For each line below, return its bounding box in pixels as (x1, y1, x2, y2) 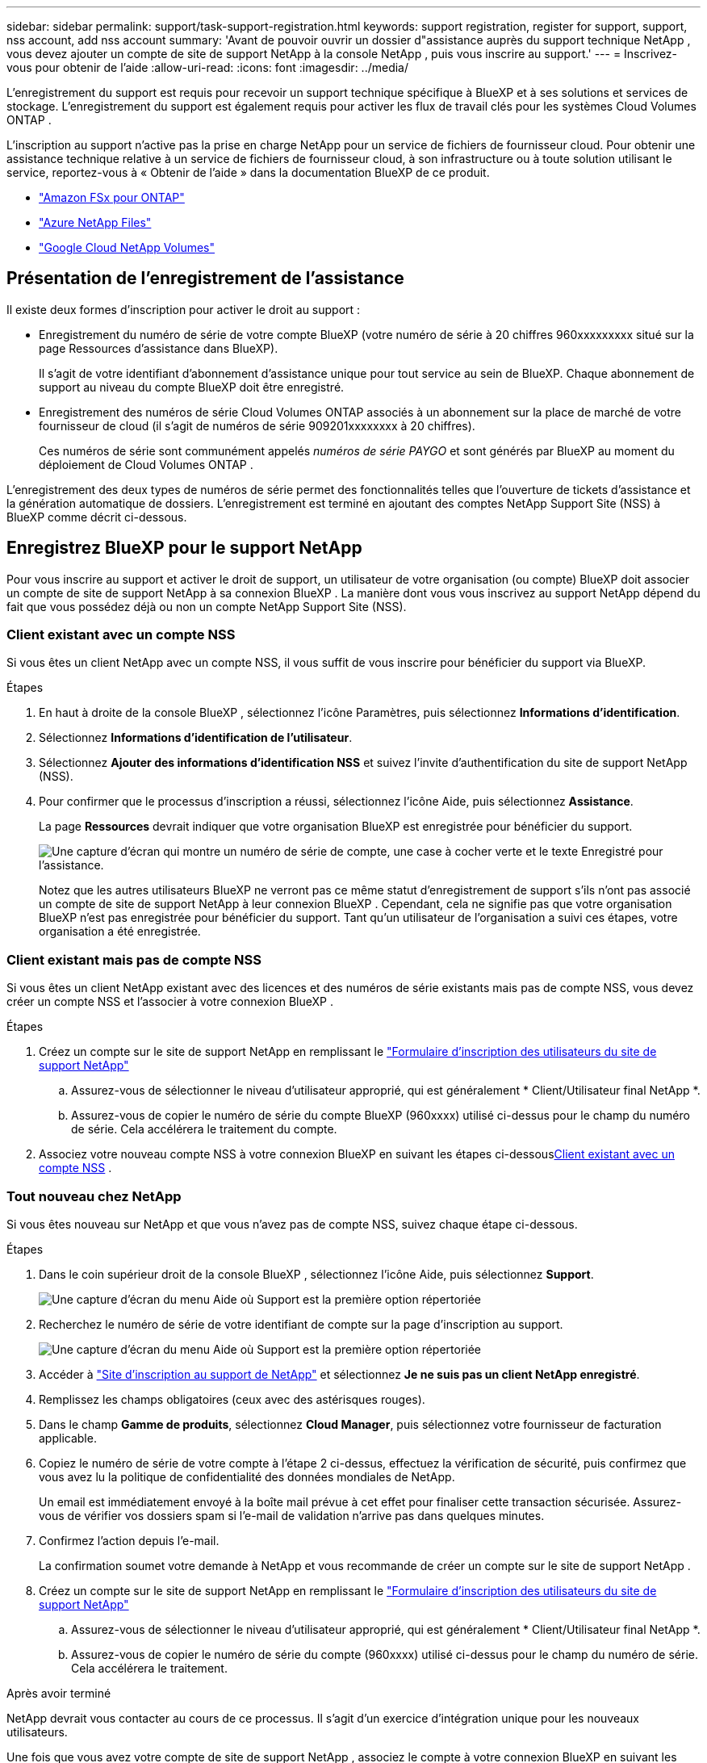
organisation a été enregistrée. (39, 924, 201, 939)
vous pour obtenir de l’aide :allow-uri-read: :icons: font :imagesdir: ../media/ (6, 61, 409, 74)
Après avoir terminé (6, 1686, 111, 1700)
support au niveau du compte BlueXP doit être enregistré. (39, 379, 345, 394)
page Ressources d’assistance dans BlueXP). (39, 341, 278, 355)
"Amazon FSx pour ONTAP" (39, 191, 185, 204)
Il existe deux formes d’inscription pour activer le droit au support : (6, 302, 361, 316)
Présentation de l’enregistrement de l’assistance (6, 268, 404, 289)
